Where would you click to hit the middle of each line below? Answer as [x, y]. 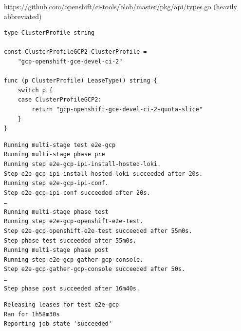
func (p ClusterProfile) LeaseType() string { [81, 81]
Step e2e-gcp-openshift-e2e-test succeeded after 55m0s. [98, 231]
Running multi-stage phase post [56, 250]
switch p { [35, 90]
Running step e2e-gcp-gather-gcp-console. [74, 259]
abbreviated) [23, 16]
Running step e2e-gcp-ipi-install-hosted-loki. [83, 164]
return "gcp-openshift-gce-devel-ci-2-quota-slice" [117, 109]
